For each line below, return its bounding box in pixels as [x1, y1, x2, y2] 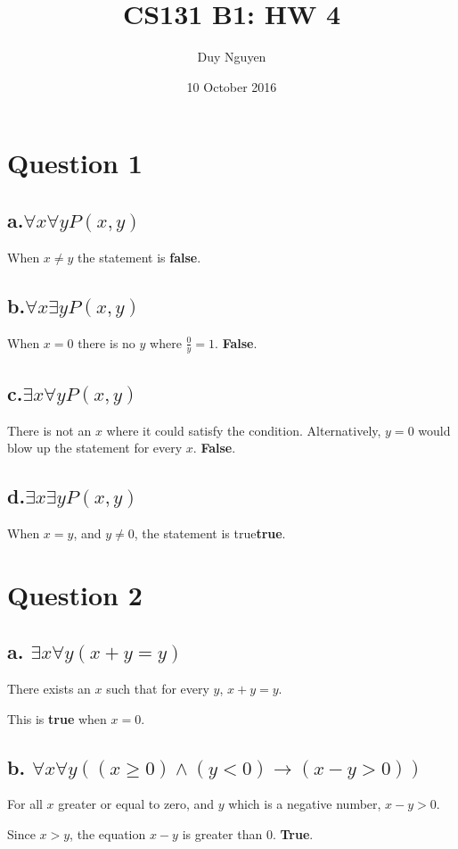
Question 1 [7, 145, 143, 181]
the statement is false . [78, 247, 201, 266]
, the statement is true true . [134, 523, 286, 542]
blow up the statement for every [7, 438, 183, 457]
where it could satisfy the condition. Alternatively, [106, 420, 381, 439]
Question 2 [7, 576, 143, 612]
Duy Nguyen [197, 47, 266, 66]
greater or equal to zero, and [58, 795, 215, 813]
